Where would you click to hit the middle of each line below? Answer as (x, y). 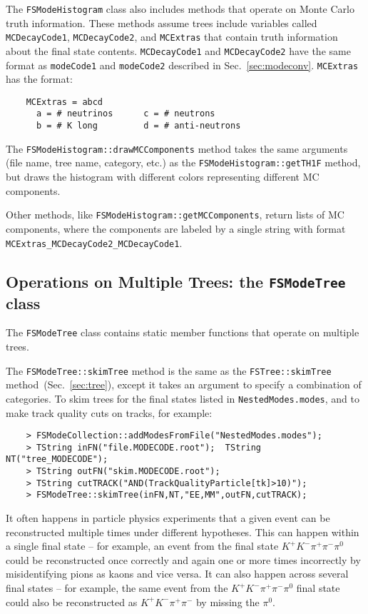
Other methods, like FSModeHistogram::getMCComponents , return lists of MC (175, 215)
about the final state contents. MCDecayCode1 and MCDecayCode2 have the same (178, 50)
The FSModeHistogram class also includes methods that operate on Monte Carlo (180, 9)
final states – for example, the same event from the (117, 588)
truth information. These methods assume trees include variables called (162, 22)
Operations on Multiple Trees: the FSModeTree (176, 281)
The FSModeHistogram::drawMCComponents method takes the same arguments (177, 148)
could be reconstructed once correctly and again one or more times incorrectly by (183, 559)
